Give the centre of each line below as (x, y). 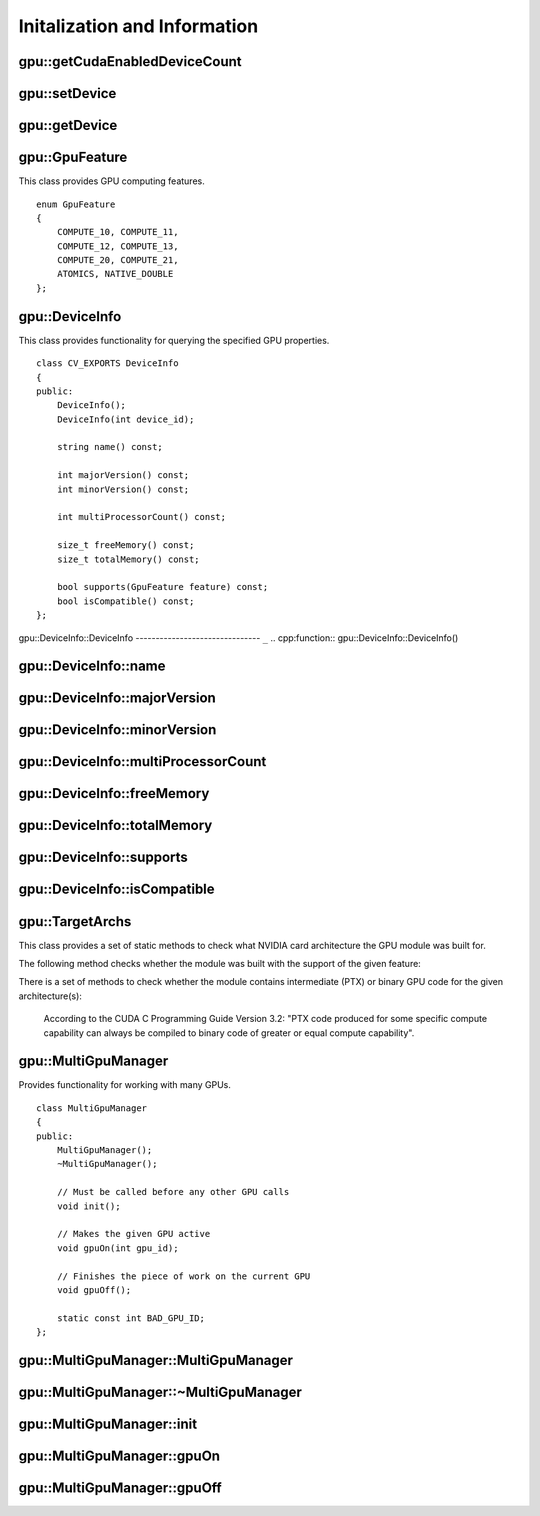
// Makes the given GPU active (133, 1234)
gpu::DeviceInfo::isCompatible (116, 889)
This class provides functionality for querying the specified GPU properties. (174, 340)
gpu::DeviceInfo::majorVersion (117, 698)
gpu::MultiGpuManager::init (108, 1423)
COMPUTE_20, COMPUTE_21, (117, 260)
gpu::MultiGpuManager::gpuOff (120, 1487)
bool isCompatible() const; (125, 601)
